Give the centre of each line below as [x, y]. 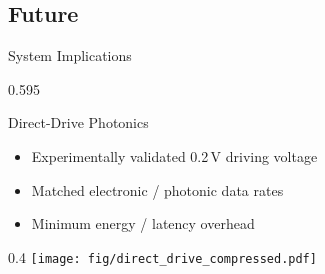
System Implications [70, 55]
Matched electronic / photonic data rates [157, 189]
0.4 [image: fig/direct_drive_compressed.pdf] [162, 256]
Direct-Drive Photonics [78, 122]
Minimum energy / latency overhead [143, 223]
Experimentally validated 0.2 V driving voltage [174, 155]
